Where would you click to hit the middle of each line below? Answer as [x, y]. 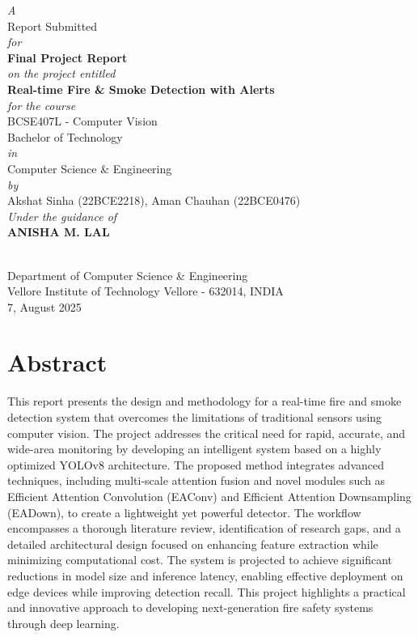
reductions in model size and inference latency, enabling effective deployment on [205, 575]
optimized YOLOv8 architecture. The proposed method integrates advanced [196, 464]
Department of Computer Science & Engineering [128, 275]
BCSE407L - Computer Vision [82, 121]
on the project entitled [61, 73]
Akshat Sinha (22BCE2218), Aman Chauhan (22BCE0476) [154, 200]
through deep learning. [63, 623]
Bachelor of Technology [65, 136]
